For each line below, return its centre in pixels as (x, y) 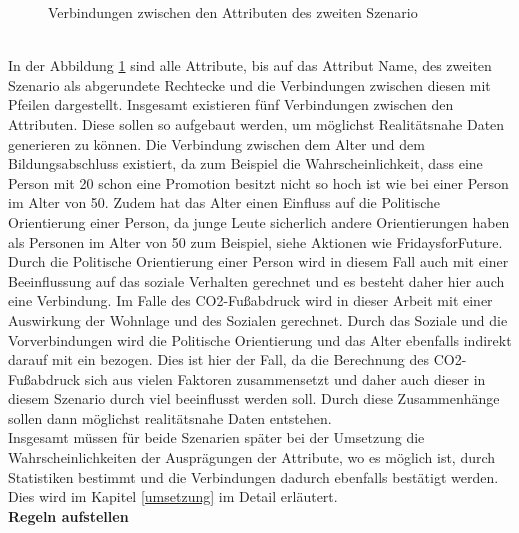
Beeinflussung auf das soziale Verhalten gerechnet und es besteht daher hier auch (256, 280)
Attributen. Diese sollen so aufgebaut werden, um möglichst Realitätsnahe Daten (256, 123)
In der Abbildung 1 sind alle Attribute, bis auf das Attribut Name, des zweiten (250, 65)
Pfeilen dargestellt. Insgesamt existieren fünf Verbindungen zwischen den (231, 104)
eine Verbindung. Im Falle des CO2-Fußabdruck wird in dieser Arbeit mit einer (250, 300)
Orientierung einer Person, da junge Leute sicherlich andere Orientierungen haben (259, 221)
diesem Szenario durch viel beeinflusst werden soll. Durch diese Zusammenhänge (254, 398)
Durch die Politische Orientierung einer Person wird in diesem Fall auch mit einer (258, 261)
